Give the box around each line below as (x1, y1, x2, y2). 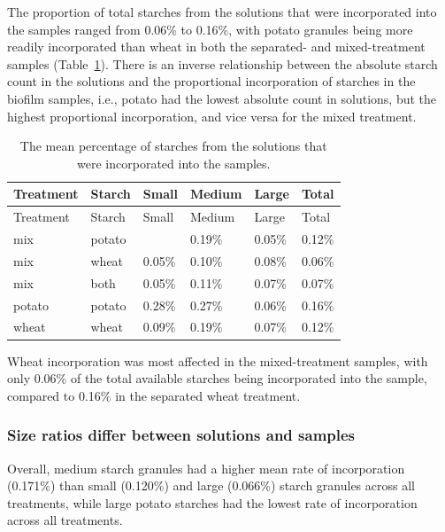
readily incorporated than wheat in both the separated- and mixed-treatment (7, 37, 426, 56)
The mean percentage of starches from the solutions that (19, 137, 327, 155)
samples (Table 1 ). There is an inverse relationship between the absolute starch (7, 54, 438, 73)
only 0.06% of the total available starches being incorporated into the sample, (7, 369, 427, 387)
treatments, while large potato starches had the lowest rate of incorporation (7, 493, 418, 512)
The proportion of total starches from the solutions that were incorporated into (7, 3, 437, 20)
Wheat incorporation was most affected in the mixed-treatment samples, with (7, 351, 428, 370)
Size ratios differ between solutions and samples (7, 424, 356, 446)
